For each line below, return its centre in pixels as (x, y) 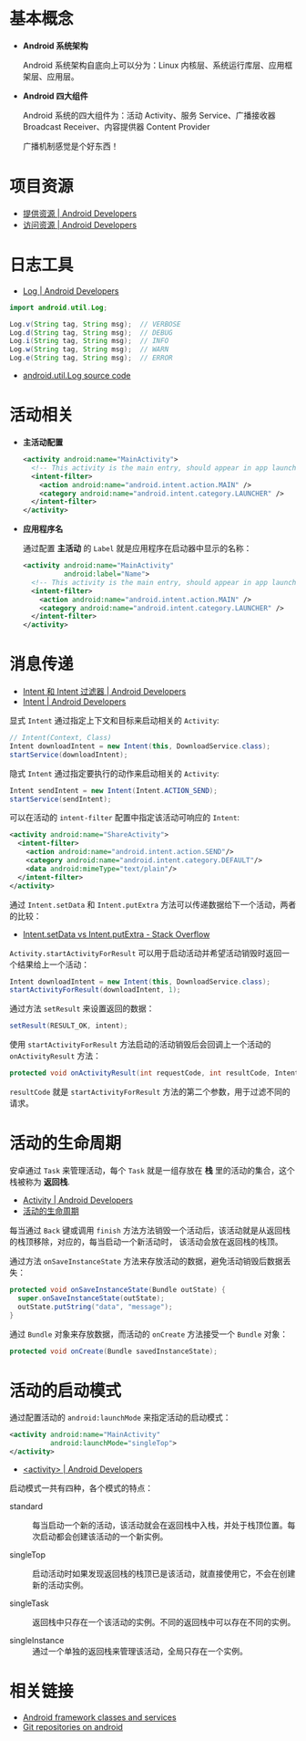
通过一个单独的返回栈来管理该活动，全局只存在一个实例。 (140, 1651)
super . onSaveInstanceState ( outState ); (92, 1298)
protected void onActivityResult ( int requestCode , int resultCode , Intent (154, 1073)
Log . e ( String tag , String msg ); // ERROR (91, 358)
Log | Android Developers (71, 291)
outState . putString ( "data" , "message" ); (95, 1307)
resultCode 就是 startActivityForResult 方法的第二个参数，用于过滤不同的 (150, 1092)
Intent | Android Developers (74, 702)
